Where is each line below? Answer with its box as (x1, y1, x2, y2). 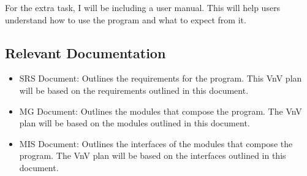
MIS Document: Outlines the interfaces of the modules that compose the (19, 137, 293, 150)
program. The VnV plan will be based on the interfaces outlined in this (19, 149, 286, 162)
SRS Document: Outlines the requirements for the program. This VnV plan (19, 72, 302, 85)
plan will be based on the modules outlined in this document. (19, 117, 250, 129)
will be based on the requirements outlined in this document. (19, 83, 249, 96)
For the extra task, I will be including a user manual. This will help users (5, 1, 281, 13)
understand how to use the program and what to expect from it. (5, 13, 246, 26)
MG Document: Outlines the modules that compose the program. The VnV (19, 104, 302, 117)
